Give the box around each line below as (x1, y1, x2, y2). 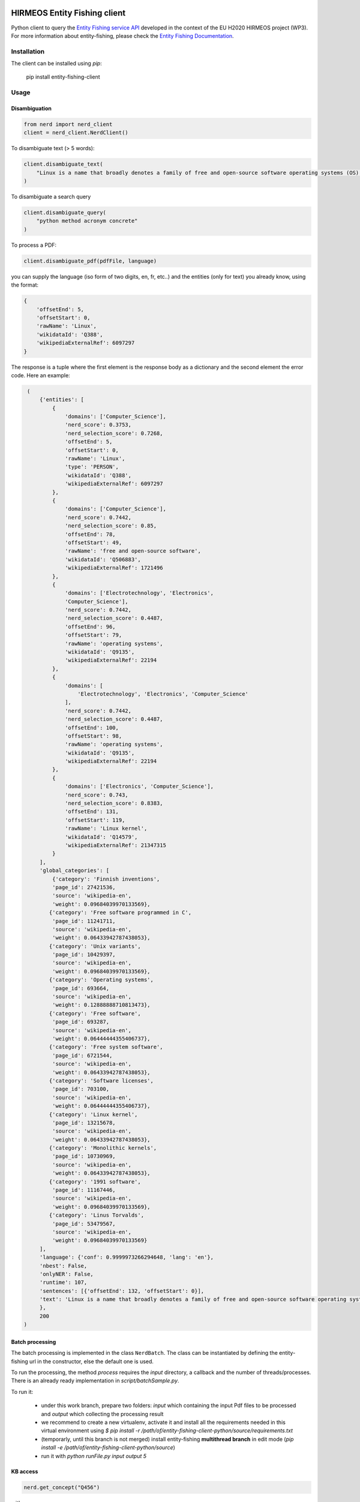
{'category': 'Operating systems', (49, 976, 154, 984)
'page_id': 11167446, (52, 1187, 116, 1194)
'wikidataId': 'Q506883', (65, 556, 141, 563)
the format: (11, 281, 39, 288)
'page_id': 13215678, (52, 1119, 116, 1126)
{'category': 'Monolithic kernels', (49, 1145, 157, 1152)
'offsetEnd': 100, (65, 724, 119, 731)
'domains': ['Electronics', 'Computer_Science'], (65, 783, 214, 790)
